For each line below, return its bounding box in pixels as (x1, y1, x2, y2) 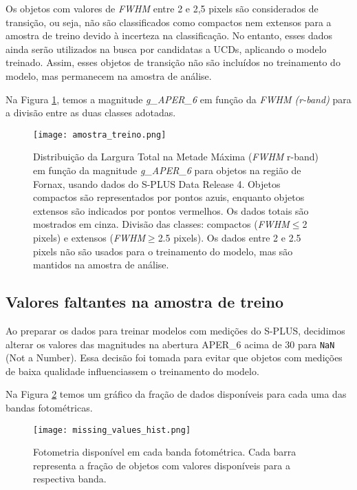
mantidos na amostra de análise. (33, 257, 169, 272)
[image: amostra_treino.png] (33, 129, 166, 140)
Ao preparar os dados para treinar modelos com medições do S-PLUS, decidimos (6, 323, 345, 337)
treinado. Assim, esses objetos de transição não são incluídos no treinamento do (6, 55, 340, 70)
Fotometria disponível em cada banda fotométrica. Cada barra (33, 445, 296, 459)
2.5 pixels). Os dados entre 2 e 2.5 (158, 230, 301, 244)
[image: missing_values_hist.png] (33, 425, 191, 435)
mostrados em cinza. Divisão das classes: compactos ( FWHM (33, 217, 290, 231)
